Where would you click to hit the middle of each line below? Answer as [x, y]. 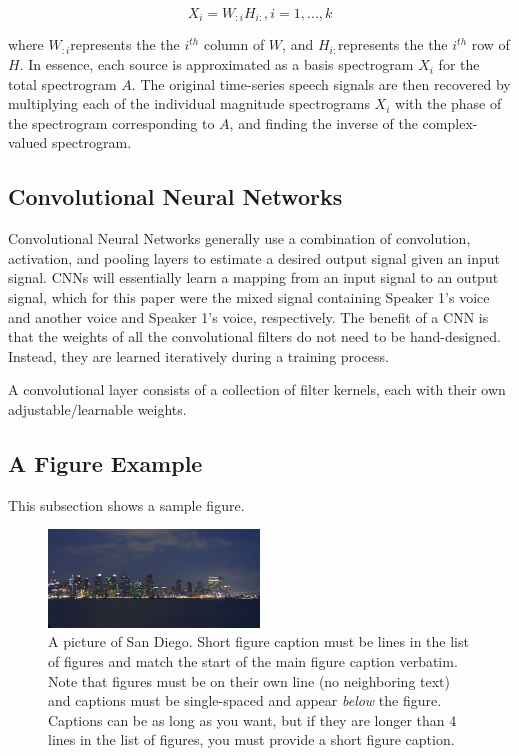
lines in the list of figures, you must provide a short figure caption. [251, 739]
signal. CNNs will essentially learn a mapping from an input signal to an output [253, 277]
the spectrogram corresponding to [111, 122]
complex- [450, 122]
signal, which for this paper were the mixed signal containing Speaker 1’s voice [249, 297]
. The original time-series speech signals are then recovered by [321, 83]
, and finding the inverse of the [323, 122]
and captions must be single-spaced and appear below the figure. [245, 700]
